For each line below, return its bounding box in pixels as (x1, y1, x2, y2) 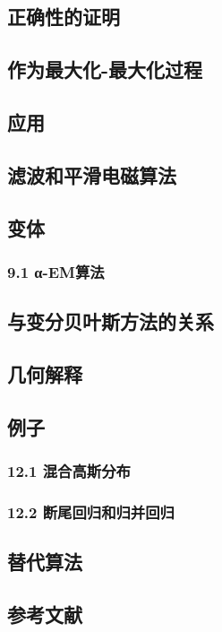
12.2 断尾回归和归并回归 (7, 500, 175, 523)
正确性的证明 (7, 3, 120, 30)
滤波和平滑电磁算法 (7, 160, 176, 188)
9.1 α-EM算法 (7, 260, 105, 282)
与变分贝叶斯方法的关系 (7, 307, 214, 335)
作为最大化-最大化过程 (7, 56, 203, 83)
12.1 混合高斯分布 (7, 460, 131, 482)
